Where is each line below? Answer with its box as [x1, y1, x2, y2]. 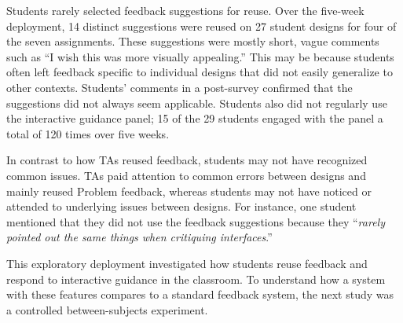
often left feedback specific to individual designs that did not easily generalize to [6, 64, 393, 80]
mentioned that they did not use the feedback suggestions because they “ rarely [6, 213, 385, 229]
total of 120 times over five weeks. [6, 125, 170, 141]
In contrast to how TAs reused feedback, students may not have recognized [6, 152, 368, 168]
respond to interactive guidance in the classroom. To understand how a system [6, 270, 386, 287]
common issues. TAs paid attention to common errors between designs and [6, 167, 366, 183]
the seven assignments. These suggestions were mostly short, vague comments [6, 33, 379, 50]
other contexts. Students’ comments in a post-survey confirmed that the [6, 79, 353, 95]
